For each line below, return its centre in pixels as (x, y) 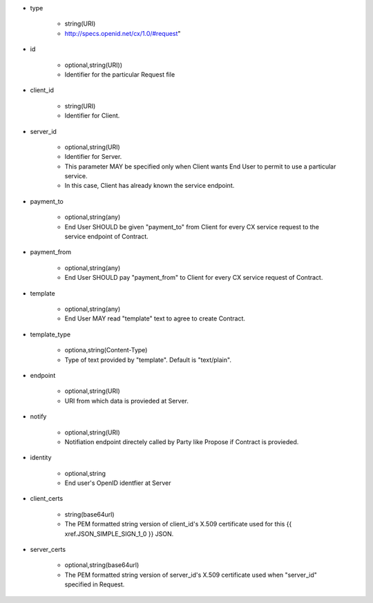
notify (38, 417)
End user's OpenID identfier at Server (118, 483)
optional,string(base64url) (102, 565)
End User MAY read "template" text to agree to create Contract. (155, 318)
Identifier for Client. (92, 116)
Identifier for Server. (93, 157)
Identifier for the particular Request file (120, 74)
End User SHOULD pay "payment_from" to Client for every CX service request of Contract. (194, 278)
